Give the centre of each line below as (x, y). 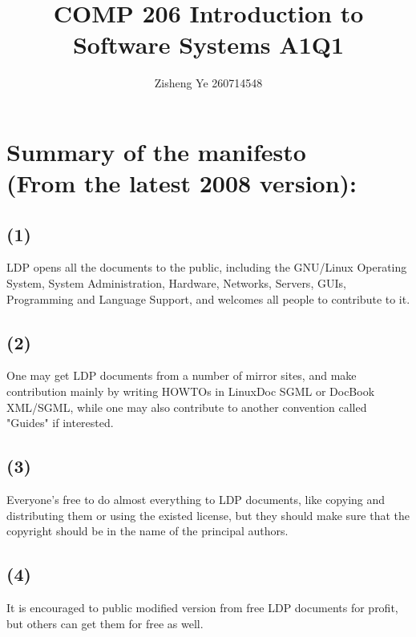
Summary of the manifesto (156, 151)
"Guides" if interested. (60, 423)
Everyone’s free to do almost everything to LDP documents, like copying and (196, 500)
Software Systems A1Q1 (208, 44)
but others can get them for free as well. (105, 623)
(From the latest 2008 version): (182, 183)
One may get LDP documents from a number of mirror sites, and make (182, 375)
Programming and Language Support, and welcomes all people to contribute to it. (208, 298)
